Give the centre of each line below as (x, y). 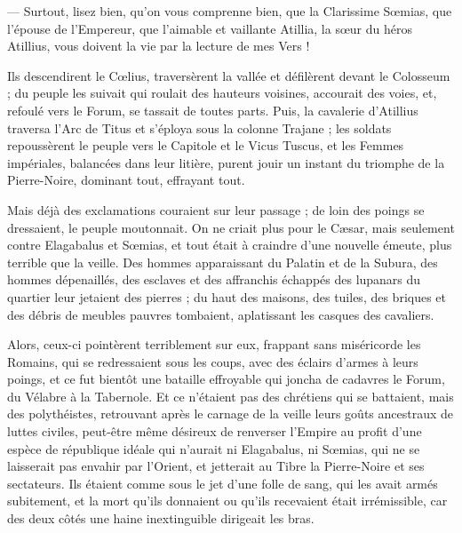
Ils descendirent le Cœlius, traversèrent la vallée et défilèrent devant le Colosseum (229, 75)
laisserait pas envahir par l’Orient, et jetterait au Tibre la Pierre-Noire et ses (216, 466)
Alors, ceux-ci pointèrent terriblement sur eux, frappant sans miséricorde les (214, 344)
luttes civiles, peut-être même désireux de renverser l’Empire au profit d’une (215, 431)
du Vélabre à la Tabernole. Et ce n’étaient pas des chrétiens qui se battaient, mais (231, 396)
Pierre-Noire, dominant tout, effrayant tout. (126, 180)
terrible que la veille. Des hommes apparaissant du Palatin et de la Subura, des (223, 262)
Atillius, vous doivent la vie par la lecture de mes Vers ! (159, 46)
